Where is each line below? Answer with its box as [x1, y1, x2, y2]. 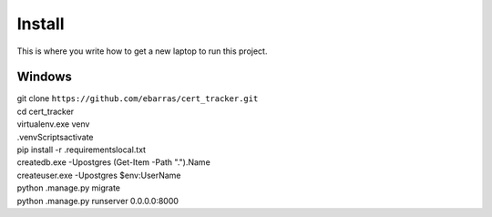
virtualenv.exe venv [16, 119, 90, 129]
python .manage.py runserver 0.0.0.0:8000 [16, 195, 179, 206]
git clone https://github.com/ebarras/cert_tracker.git [16, 93, 259, 104]
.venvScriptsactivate [16, 131, 95, 142]
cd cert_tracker [16, 106, 75, 117]
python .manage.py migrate [16, 182, 120, 193]
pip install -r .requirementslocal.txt [16, 144, 146, 155]
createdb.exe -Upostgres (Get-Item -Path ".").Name [16, 157, 211, 168]
